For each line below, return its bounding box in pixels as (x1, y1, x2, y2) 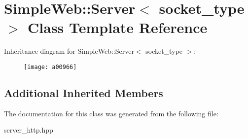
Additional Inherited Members (4, 85, 163, 100)
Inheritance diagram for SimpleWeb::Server (4, 46, 134, 56)
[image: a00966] (24, 63, 77, 70)
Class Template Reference (28, 17, 208, 37)
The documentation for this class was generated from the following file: (4, 108, 218, 118)
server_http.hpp (4, 125, 53, 135)
